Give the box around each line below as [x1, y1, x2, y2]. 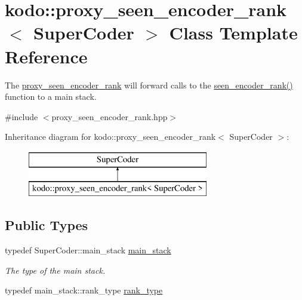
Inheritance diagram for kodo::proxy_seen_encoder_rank [5, 130, 216, 143]
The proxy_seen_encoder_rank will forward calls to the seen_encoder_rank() [5, 78, 293, 91]
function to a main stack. [5, 90, 97, 103]
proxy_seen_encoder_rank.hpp [51, 110, 168, 123]
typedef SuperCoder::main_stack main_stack [5, 244, 171, 256]
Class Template [169, 20, 298, 45]
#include [5, 110, 38, 123]
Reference [5, 44, 88, 68]
